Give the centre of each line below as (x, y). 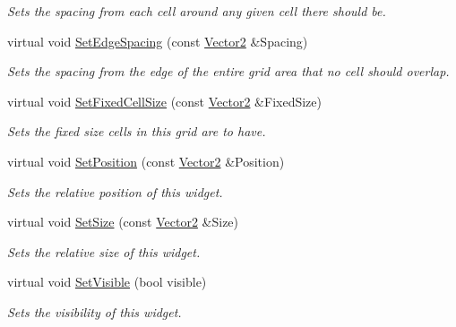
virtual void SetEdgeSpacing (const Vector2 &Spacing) (158, 41)
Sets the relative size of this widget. (104, 251)
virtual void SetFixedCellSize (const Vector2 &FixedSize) (164, 101)
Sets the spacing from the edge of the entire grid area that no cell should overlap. (228, 71)
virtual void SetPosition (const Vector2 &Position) (146, 161)
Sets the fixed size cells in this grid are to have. (137, 131)
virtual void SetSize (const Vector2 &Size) (123, 222)
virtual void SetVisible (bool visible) (107, 282)
